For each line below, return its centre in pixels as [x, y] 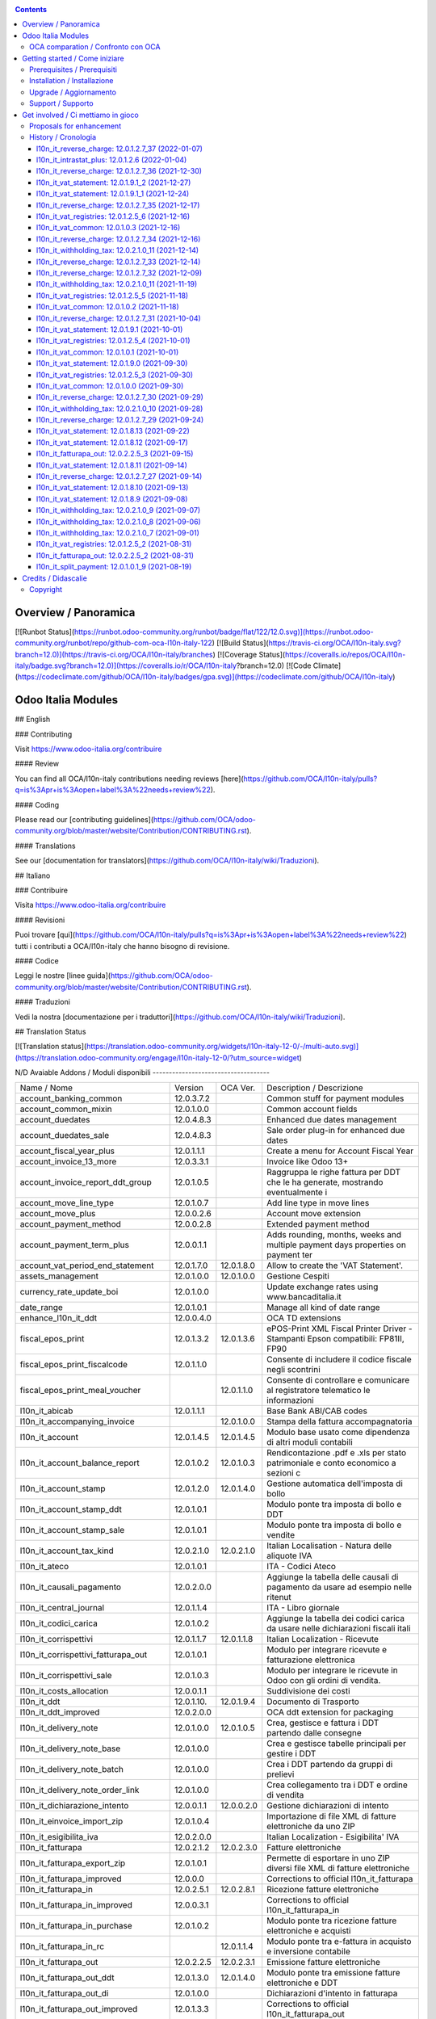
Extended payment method [319, 1224]
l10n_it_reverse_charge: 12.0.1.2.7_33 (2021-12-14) [119, 262]
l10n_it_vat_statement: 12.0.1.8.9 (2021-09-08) [112, 499]
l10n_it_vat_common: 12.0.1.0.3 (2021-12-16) [109, 228]
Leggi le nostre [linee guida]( [63, 976]
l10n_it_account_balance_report [80, 1463]
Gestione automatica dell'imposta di [335, 1484]
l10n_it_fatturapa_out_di [64, 1993]
